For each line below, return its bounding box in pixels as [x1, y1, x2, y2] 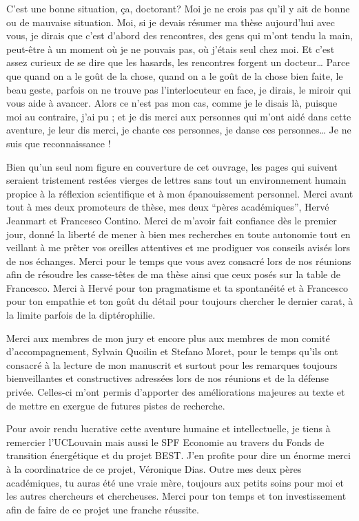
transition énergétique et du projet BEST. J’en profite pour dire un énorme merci [6, 448, 351, 462]
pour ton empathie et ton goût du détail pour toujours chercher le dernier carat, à [6, 294, 353, 308]
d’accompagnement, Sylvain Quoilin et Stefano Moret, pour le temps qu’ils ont [6, 344, 338, 359]
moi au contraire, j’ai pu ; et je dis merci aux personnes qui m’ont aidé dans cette [6, 109, 351, 123]
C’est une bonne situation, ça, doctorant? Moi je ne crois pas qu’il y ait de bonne [6, 1, 350, 15]
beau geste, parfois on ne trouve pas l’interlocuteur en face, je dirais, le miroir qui [6, 82, 351, 96]
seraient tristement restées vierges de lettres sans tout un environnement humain [6, 173, 347, 187]
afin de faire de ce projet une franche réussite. [6, 502, 199, 516]
